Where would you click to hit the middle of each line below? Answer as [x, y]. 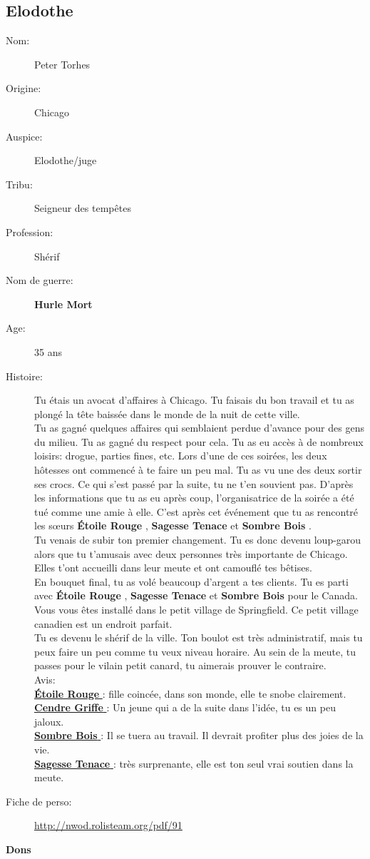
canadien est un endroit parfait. [103, 623]
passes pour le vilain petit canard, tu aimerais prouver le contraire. [180, 665]
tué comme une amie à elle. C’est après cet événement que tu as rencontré [196, 511]
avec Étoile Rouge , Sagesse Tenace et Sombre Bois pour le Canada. [196, 595]
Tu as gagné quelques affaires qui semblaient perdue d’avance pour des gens [199, 428]
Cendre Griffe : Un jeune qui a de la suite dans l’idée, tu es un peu [185, 707]
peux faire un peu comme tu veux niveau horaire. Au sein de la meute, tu [195, 651]
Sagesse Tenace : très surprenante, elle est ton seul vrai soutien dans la [194, 763]
